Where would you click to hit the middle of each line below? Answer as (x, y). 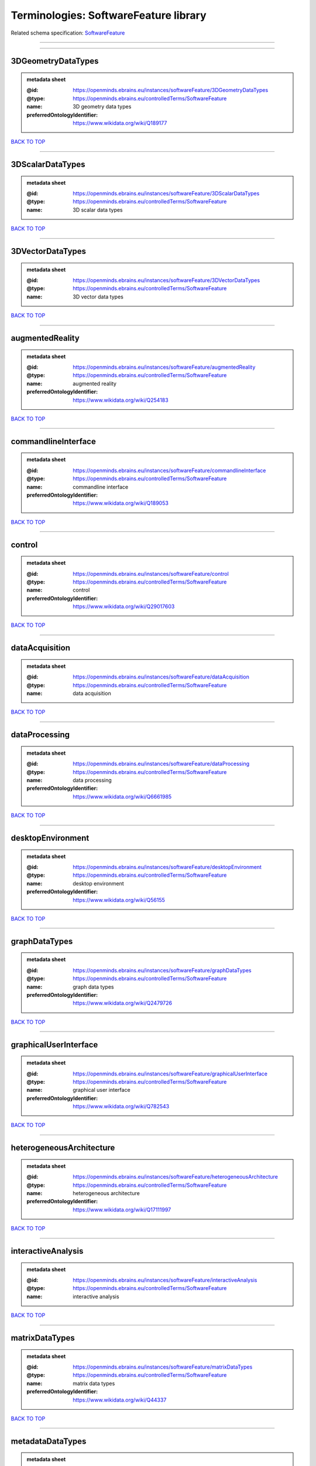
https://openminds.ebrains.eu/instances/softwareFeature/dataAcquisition (161, 677)
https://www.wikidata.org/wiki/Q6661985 (122, 796)
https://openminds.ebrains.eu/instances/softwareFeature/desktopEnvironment (167, 867)
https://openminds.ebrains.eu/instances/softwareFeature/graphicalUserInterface (170, 1074)
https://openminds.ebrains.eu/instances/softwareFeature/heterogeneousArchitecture (175, 1177)
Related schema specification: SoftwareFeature (68, 33)
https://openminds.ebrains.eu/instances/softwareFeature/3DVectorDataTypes (166, 280)
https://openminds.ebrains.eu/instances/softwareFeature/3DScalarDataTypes (166, 194)
